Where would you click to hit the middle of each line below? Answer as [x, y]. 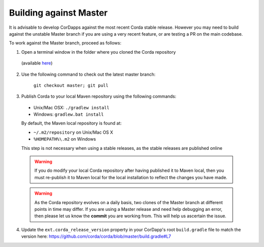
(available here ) [37, 63]
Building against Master [58, 13]
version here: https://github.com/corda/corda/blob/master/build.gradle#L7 [96, 236]
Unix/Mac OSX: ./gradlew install [71, 107]
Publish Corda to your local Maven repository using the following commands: [99, 96]
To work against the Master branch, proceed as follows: [65, 43]
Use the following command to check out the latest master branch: [88, 74]
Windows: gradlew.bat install [69, 114]
